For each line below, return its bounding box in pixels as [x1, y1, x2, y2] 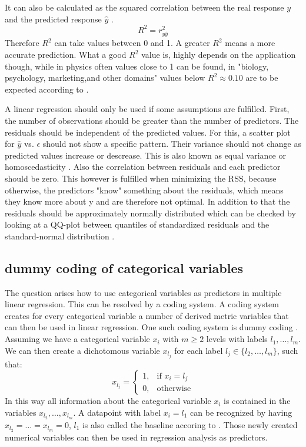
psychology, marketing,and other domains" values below [5, 71, 205, 84]
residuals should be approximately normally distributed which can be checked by [5, 206, 296, 219]
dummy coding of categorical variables [5, 258, 244, 277]
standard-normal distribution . [5, 229, 115, 242]
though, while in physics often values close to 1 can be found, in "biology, [5, 60, 269, 72]
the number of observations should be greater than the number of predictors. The [5, 114, 299, 126]
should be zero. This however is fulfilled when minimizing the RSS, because [5, 172, 277, 184]
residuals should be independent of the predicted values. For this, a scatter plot [5, 126, 291, 138]
